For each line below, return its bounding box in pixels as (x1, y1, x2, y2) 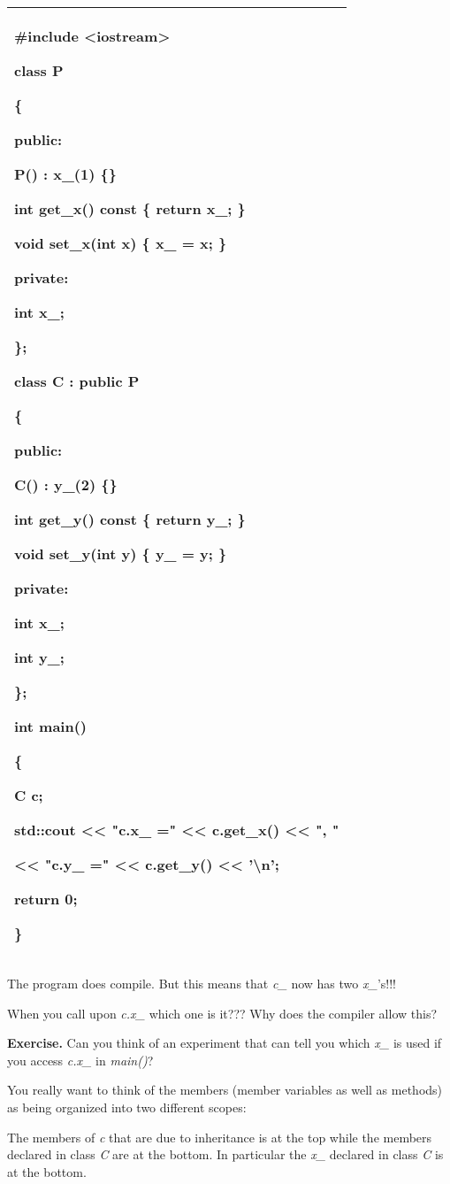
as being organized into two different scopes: (7, 1097, 247, 1116)
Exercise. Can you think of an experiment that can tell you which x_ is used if (7, 1034, 442, 1052)
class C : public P (14, 371, 140, 391)
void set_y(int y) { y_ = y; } (14, 543, 227, 564)
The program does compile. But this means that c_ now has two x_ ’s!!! (7, 974, 396, 992)
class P (14, 60, 64, 81)
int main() (14, 716, 88, 736)
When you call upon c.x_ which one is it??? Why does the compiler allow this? (7, 1003, 438, 1022)
